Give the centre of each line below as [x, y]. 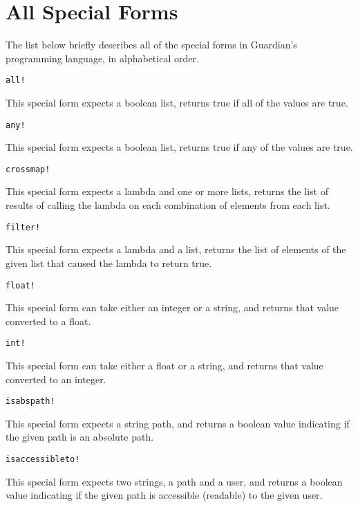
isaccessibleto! [43, 460]
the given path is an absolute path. [80, 437]
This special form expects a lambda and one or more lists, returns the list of [167, 191]
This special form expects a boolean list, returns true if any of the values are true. [179, 147]
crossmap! [28, 169]
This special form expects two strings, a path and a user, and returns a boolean [174, 481]
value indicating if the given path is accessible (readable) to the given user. [164, 495]
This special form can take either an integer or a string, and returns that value [172, 307]
